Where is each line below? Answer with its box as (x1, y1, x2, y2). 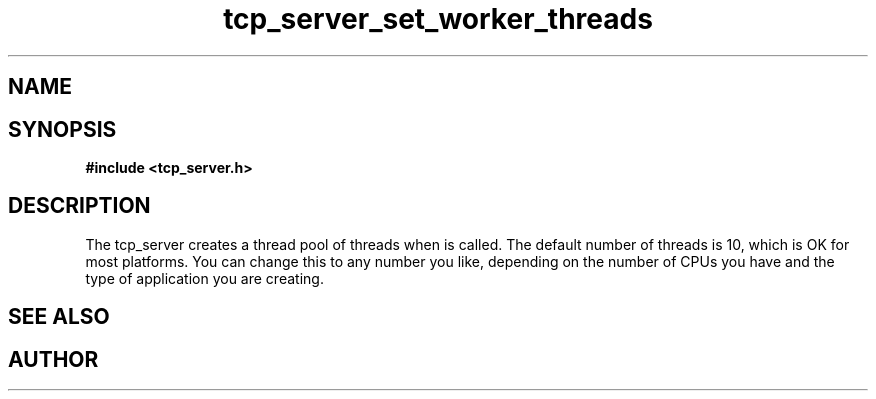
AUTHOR (8, 346, 99, 372)
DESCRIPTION (8, 193, 151, 219)
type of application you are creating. (85, 269, 324, 287)
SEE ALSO (8, 304, 110, 330)
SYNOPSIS (8, 116, 117, 142)
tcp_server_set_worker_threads (223, 2, 653, 36)
